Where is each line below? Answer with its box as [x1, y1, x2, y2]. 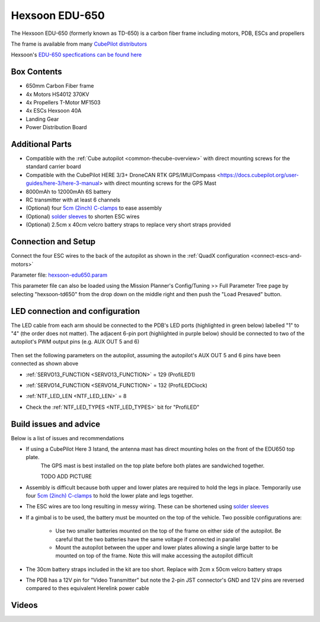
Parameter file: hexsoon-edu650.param [11, 271, 108, 278]
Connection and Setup [11, 237, 96, 247]
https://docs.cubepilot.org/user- [220, 171, 299, 178]
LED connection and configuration [11, 306, 140, 316]
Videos [11, 600, 38, 610]
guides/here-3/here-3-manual [25, 179, 100, 187]
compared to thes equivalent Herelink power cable [25, 585, 149, 592]
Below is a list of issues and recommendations [11, 434, 124, 441]
